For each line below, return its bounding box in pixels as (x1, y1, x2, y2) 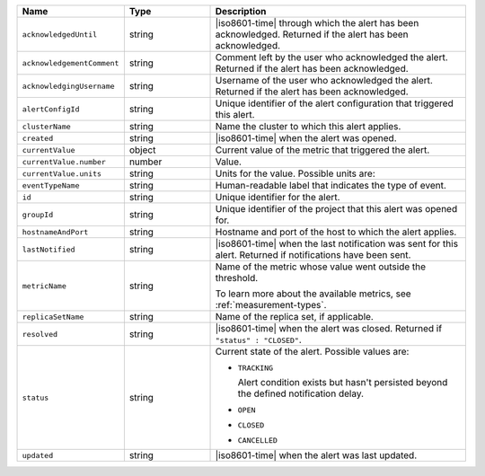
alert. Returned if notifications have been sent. (215, 249, 411, 260)
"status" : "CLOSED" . (215, 333, 303, 346)
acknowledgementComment (22, 58, 119, 67)
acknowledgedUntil (22, 30, 98, 40)
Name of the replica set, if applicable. (215, 311, 375, 322)
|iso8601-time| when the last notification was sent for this (215, 238, 458, 250)
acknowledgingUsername (22, 81, 116, 91)
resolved (22, 329, 58, 339)
